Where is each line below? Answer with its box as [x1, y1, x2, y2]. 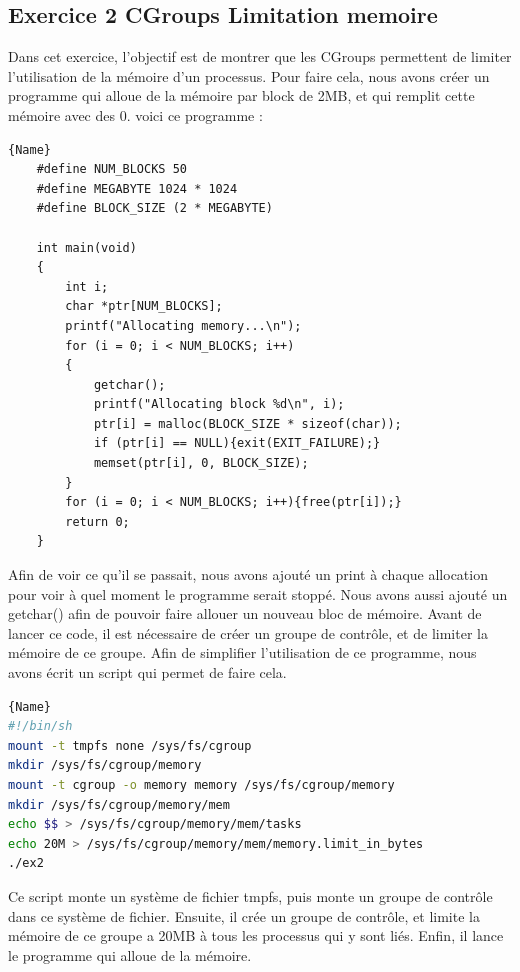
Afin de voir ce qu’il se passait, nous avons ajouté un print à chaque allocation [8, 564, 488, 585]
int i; [65, 279, 109, 294]
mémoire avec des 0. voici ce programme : [8, 104, 263, 125]
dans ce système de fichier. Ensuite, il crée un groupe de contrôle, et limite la [8, 905, 480, 926]
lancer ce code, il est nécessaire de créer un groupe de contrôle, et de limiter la [8, 622, 488, 643]
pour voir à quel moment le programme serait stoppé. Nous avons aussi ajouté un [8, 583, 508, 604]
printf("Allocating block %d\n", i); [93, 397, 345, 412]
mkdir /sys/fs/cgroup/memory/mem [8, 797, 230, 812]
